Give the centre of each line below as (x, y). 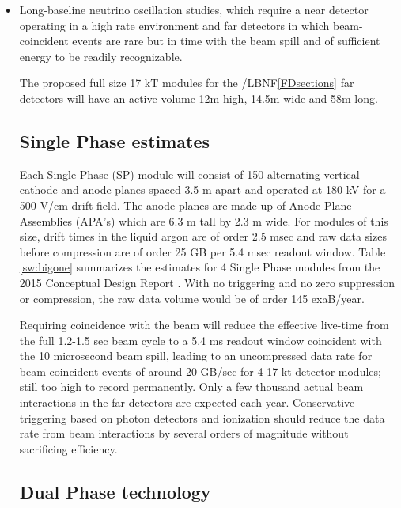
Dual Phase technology (115, 491)
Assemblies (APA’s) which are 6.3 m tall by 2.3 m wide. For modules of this (204, 220)
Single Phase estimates (115, 140)
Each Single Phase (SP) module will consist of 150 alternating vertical (189, 174)
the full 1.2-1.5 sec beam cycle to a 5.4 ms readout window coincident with (200, 340)
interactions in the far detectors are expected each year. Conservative (187, 402)
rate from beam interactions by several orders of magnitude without (184, 433)
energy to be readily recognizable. (101, 56)
